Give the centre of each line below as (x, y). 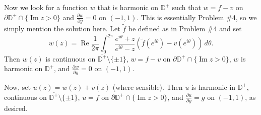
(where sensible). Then (148, 87)
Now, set (17, 87)
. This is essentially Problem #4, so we (197, 17)
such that (186, 7)
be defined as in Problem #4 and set (185, 28)
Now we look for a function (46, 7)
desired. (16, 108)
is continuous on (71, 58)
